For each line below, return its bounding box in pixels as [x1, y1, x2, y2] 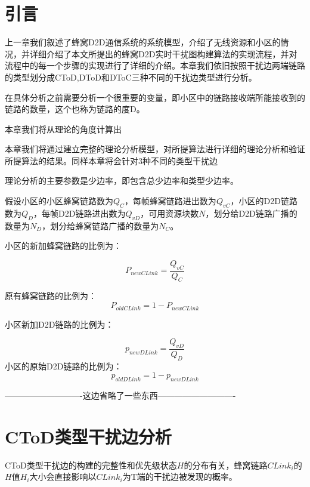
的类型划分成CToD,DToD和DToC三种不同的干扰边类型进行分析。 [5, 70, 257, 83]
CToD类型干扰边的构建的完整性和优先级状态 [5, 458, 177, 471]
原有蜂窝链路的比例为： [5, 289, 97, 302]
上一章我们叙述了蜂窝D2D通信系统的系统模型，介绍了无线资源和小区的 [5, 36, 281, 48]
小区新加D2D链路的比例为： [5, 318, 114, 330]
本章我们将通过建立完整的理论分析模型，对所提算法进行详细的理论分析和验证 [5, 143, 305, 155]
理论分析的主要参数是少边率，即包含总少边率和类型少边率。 [5, 174, 238, 187]
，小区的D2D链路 [230, 195, 297, 207]
